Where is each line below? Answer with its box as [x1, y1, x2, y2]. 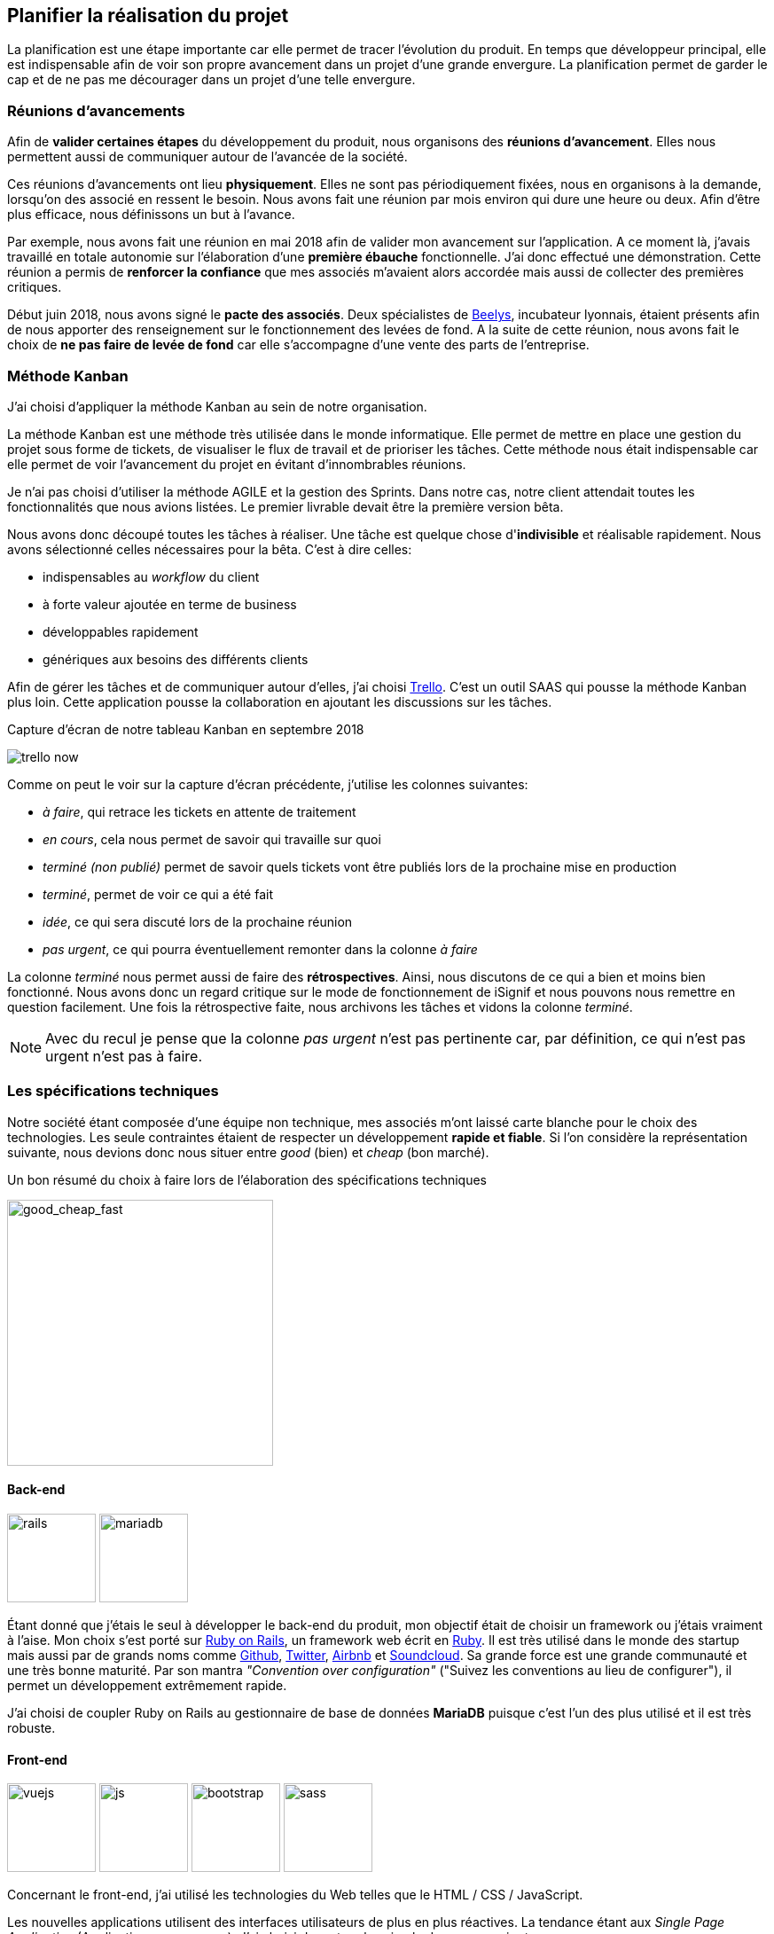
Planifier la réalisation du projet [7, 4, 289, 27]
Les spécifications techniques [7, 1082, 219, 1100]
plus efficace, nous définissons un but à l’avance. [7, 207, 295, 223]
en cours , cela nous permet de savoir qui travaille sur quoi [43, 831, 381, 847]
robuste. [7, 1719, 56, 1735]
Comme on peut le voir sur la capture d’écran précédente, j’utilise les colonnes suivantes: [7, 776, 528, 792]
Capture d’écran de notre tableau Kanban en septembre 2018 [7, 721, 364, 737]
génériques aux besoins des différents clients [43, 651, 309, 667]
